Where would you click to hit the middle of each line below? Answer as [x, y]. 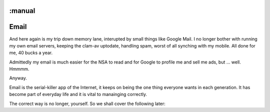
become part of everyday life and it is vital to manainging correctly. [78, 94]
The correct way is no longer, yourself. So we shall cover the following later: [87, 103]
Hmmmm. [19, 69]
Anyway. [18, 78]
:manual [22, 11]
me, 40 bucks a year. [31, 53]
